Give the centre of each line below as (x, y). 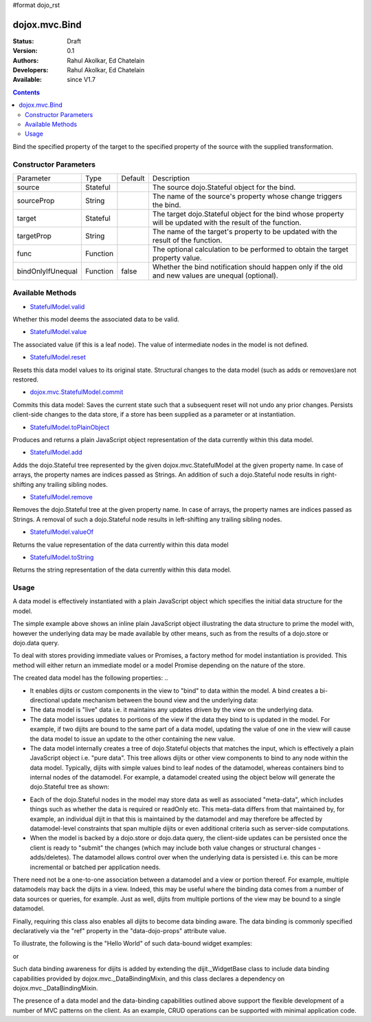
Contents (26, 92)
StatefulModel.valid (57, 306)
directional (45, 700)
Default (133, 178)
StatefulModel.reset (58, 357)
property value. (177, 258)
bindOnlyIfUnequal (47, 271)
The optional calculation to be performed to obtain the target (250, 249)
